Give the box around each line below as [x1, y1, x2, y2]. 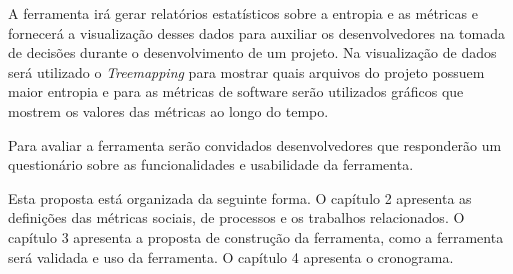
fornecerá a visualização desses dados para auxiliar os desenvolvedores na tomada [8, 22, 505, 43]
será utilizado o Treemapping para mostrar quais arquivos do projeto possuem [8, 61, 485, 82]
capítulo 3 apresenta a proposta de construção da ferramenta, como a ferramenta [8, 226, 504, 247]
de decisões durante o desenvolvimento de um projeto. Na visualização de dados [8, 42, 497, 63]
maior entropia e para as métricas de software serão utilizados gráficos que [8, 81, 464, 102]
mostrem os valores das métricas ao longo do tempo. [8, 100, 329, 121]
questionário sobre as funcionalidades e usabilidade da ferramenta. [8, 154, 414, 175]
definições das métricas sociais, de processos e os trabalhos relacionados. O [8, 207, 465, 228]
